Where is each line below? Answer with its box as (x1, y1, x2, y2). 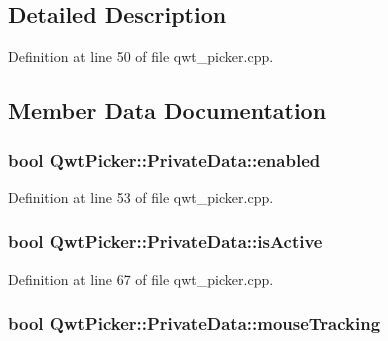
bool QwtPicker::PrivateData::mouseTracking (8, 311, 381, 336)
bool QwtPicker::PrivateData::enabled (8, 147, 321, 172)
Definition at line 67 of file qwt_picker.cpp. (8, 268, 274, 289)
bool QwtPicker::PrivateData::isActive (8, 229, 323, 254)
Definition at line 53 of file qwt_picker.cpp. (8, 186, 274, 207)
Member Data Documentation (8, 95, 327, 126)
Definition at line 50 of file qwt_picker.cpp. (8, 46, 274, 67)
